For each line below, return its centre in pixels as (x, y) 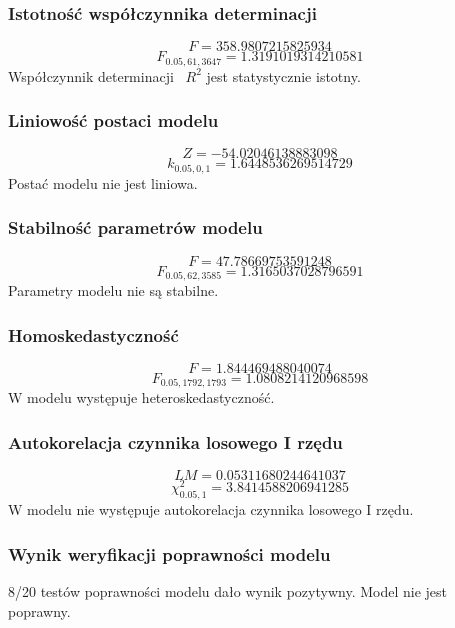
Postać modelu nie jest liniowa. (103, 182)
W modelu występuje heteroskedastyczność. (141, 397)
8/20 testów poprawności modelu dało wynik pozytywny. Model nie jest (227, 590)
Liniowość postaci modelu (113, 120)
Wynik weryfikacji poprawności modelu (169, 553)
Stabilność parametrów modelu (135, 227)
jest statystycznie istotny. (283, 75)
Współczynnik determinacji (91, 75)
